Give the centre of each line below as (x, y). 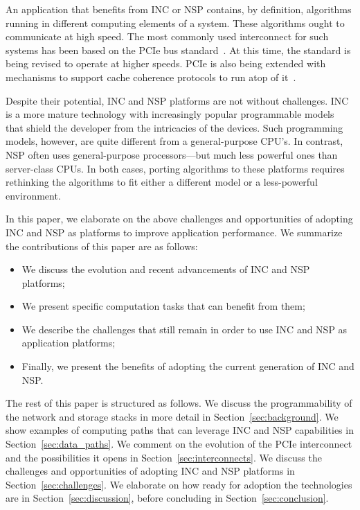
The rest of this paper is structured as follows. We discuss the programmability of (179, 403)
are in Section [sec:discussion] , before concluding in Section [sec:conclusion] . (167, 498)
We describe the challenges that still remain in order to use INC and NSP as (184, 329)
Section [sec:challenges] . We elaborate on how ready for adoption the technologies (179, 484)
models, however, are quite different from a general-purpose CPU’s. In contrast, (174, 141)
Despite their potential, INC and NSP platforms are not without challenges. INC (177, 100)
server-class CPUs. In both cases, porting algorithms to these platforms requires (175, 168)
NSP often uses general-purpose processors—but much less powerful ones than (172, 154)
